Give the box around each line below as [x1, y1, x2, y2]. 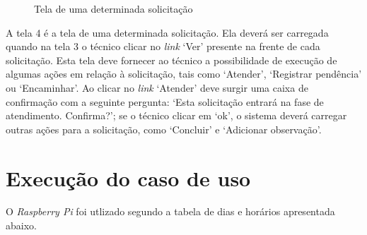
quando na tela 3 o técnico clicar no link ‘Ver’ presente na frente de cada [6, 39, 320, 54]
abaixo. [6, 218, 37, 233]
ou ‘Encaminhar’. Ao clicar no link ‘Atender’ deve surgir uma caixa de [6, 80, 308, 95]
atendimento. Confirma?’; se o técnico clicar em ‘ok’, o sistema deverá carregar [6, 108, 347, 123]
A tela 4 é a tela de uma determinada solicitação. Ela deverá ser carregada [6, 25, 329, 40]
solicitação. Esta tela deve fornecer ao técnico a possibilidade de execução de [6, 52, 337, 67]
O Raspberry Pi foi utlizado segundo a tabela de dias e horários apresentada [6, 204, 335, 219]
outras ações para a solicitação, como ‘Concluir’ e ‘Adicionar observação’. [6, 121, 322, 136]
